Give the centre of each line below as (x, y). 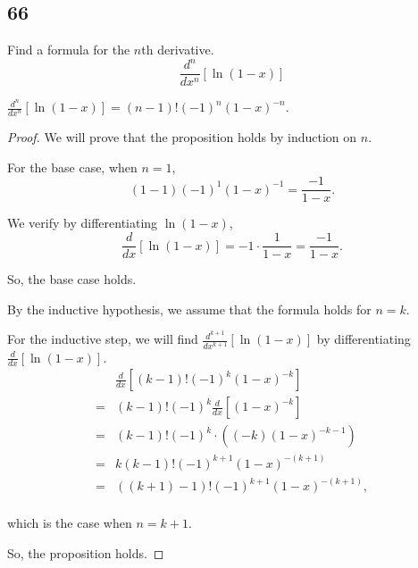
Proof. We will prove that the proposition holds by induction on (182, 137)
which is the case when (70, 523)
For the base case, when (72, 167)
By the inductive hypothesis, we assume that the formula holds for (189, 309)
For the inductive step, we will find (103, 339)
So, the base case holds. (72, 279)
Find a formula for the (69, 50)
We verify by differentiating (83, 223)
